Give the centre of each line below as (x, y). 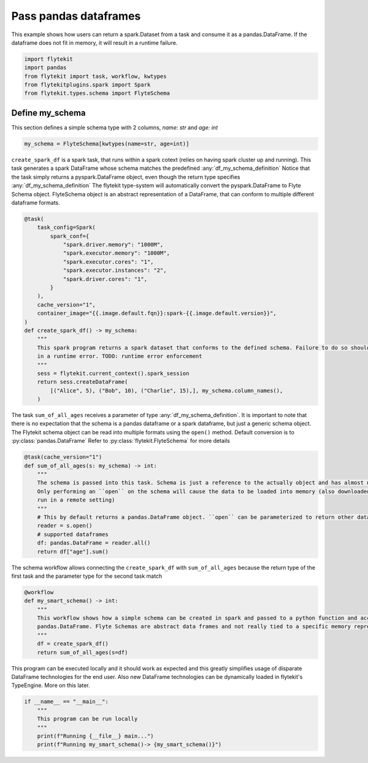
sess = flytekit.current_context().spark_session (113, 373)
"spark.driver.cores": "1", (105, 279)
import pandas (45, 68)
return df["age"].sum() (73, 551)
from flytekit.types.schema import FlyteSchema (97, 93)
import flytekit (49, 59)
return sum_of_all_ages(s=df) (82, 652)
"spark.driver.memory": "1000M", (113, 245)
